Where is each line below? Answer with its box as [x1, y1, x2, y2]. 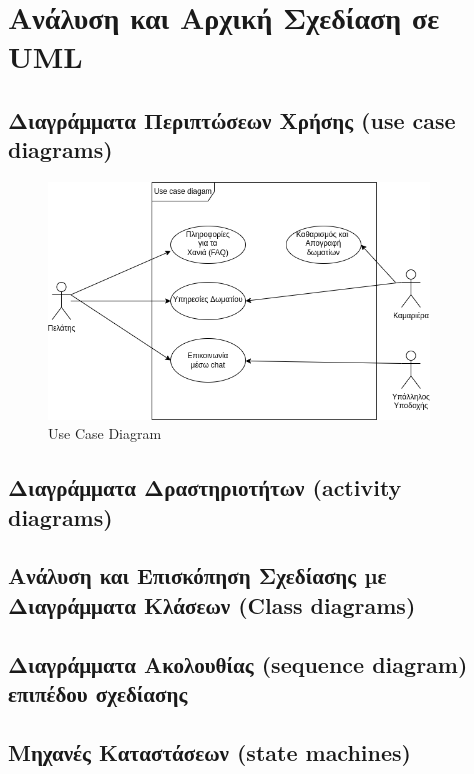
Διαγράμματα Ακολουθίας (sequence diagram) [8, 648, 468, 679]
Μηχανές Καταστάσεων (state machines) [8, 736, 411, 767]
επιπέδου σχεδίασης [8, 678, 188, 709]
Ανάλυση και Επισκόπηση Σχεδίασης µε [8, 560, 387, 591]
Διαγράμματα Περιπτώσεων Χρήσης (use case [8, 104, 456, 135]
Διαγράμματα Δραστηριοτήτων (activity [8, 472, 402, 503]
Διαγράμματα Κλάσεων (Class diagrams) [8, 589, 416, 620]
